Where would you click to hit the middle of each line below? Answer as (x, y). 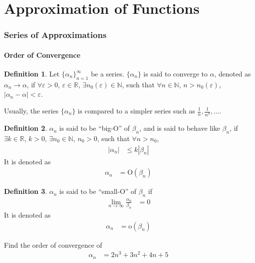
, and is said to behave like (180, 128)
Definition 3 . (26, 191)
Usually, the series (31, 111)
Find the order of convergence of (53, 244)
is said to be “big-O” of (95, 128)
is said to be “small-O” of (98, 191)
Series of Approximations (55, 35)
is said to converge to (175, 74)
